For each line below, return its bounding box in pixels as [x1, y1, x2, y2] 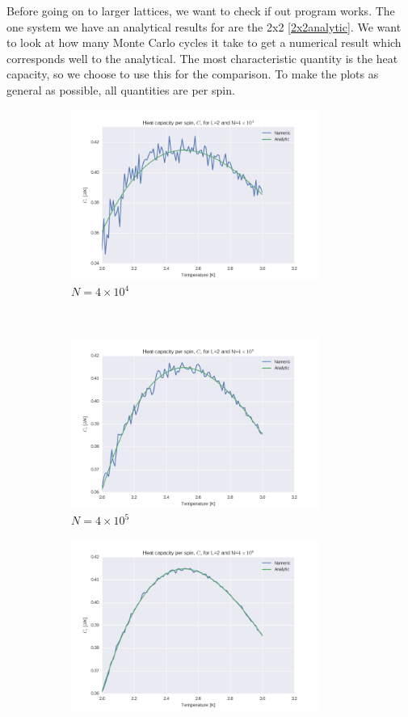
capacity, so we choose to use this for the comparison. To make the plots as [6, 65, 379, 82]
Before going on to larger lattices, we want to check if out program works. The [6, 2, 395, 19]
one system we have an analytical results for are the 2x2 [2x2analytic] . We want [6, 18, 402, 35]
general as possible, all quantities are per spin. [6, 81, 235, 98]
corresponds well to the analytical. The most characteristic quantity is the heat [6, 49, 398, 66]
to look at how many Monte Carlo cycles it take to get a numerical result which [6, 34, 402, 51]
